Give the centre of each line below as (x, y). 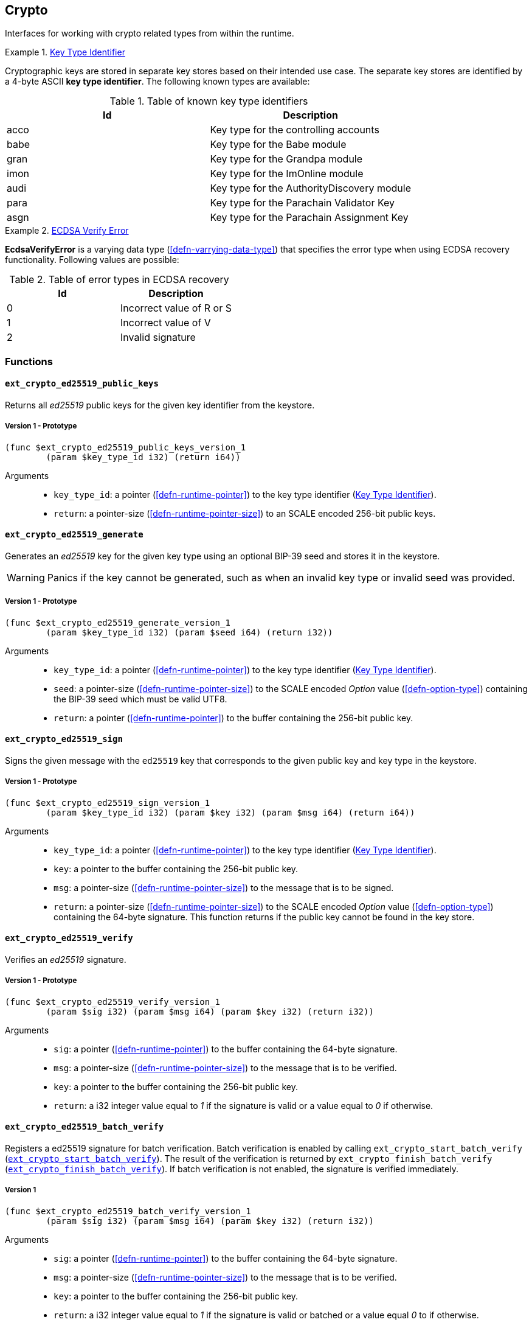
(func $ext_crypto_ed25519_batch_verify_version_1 (128, 1211)
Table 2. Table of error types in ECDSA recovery (119, 280)
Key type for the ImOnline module (287, 174)
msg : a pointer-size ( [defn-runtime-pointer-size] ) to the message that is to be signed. (224, 887)
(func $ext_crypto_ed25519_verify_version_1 (113, 1002)
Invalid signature (158, 337)
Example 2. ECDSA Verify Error (67, 231)
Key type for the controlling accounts (295, 130)
